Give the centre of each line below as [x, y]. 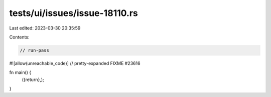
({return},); [33, 79]
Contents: [19, 37]
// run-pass [35, 50]
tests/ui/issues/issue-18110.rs [74, 13]
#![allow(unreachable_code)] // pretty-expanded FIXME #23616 [75, 63]
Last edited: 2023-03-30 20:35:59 [45, 28]
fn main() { [20, 72]
